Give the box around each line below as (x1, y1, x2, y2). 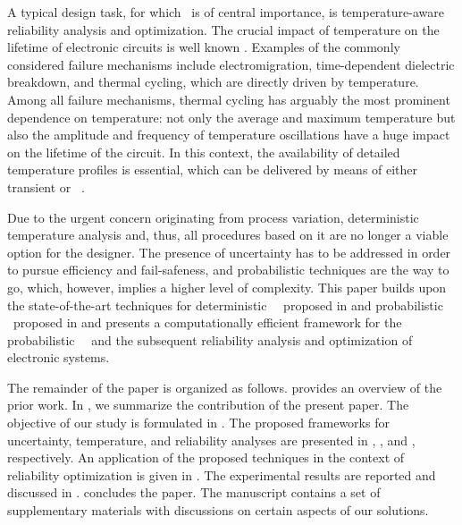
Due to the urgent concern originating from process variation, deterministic (7, 207, 419, 226)
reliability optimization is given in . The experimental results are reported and (7, 465, 436, 484)
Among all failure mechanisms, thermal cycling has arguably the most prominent (7, 89, 450, 108)
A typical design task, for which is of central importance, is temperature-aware (7, 3, 444, 21)
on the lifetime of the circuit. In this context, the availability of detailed (7, 142, 400, 161)
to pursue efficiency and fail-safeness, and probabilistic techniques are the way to (7, 260, 449, 279)
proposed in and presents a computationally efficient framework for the (13, 313, 402, 332)
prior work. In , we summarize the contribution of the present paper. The (7, 395, 409, 414)
